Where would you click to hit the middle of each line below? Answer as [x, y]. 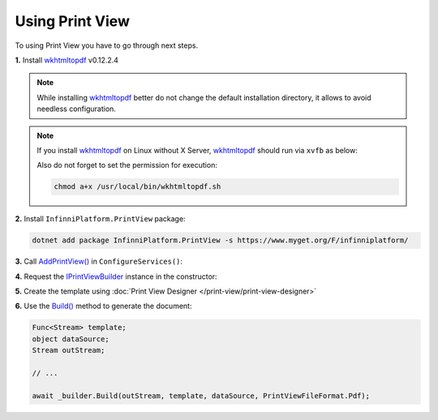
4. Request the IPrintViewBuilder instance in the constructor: [116, 276]
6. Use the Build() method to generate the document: [103, 306]
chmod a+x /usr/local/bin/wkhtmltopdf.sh [137, 187]
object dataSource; [71, 339]
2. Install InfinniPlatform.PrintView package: [100, 219]
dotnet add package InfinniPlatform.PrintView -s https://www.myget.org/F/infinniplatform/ [220, 240]
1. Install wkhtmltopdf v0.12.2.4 [67, 60]
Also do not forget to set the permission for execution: [127, 165]
